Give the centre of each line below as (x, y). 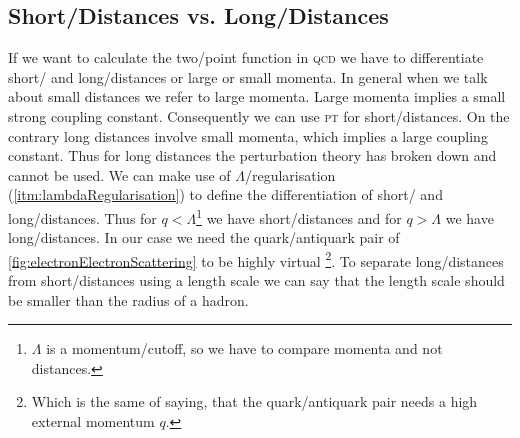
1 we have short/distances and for (299, 216)
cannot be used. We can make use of (119, 174)
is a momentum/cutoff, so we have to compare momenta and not (244, 348)
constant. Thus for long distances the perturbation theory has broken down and (252, 155)
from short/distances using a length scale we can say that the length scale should (256, 280)
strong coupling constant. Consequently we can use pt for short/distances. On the (259, 115)
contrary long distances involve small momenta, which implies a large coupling (248, 135)
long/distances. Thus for (82, 217)
